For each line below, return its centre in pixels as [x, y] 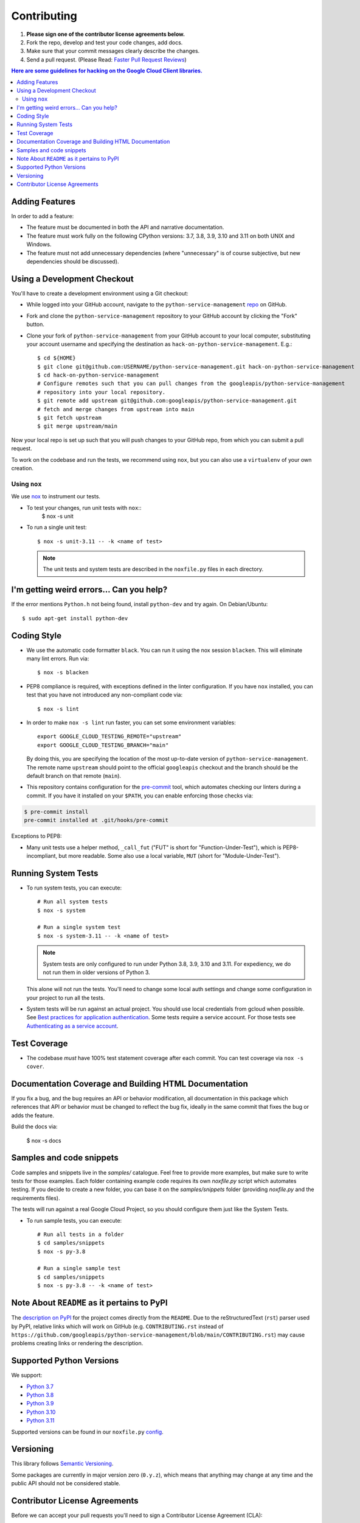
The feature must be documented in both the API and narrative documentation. [125, 227]
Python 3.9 [40, 1404]
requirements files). [36, 1198]
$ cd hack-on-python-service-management [98, 375]
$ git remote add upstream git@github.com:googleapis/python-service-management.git [167, 401]
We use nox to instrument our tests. [56, 496]
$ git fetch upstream [69, 418]
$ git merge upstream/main [78, 426]
